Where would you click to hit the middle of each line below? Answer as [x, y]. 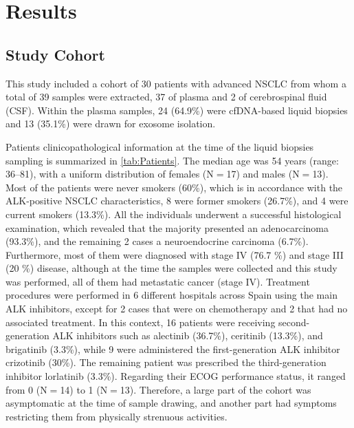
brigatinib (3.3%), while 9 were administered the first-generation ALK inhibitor [173, 349]
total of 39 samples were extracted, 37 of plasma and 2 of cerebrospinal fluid [166, 97]
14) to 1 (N [84, 389]
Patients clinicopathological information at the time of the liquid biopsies [160, 146]
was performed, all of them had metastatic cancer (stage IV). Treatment [158, 281]
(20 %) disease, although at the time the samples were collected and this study [172, 268]
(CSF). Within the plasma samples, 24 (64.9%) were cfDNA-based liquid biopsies [177, 110]
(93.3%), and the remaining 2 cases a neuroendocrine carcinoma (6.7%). [157, 241]
